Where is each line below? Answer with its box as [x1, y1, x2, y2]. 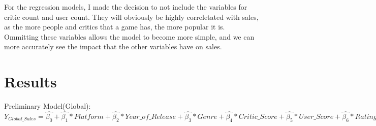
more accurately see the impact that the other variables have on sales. [4, 41, 222, 52]
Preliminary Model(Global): [4, 101, 91, 111]
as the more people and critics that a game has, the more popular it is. [4, 21, 225, 32]
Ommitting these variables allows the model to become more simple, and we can [4, 31, 255, 42]
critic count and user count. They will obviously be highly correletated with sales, [4, 11, 259, 22]
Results [4, 71, 57, 92]
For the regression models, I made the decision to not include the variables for [4, 2, 247, 12]
